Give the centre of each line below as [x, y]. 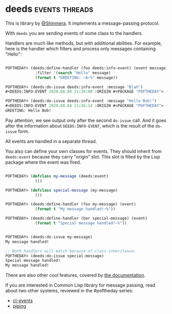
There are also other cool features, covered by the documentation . [76, 275]
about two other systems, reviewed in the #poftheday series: [69, 291]
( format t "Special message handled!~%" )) [81, 223]
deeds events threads [49, 9]
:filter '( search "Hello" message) [73, 73]
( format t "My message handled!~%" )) [75, 209]
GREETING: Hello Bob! [28, 111]
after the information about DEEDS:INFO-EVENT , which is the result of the [80, 126]
